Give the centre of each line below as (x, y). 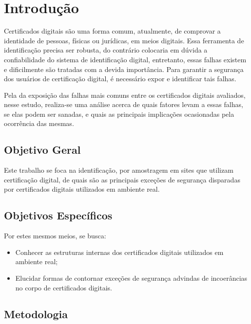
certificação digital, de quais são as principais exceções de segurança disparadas (122, 179)
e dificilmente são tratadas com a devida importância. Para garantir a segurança (124, 69)
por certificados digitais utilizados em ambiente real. (82, 189)
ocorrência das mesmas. (39, 123)
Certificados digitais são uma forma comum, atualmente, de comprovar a (112, 31)
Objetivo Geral (42, 150)
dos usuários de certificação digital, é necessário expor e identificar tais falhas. (120, 79)
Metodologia (36, 314)
